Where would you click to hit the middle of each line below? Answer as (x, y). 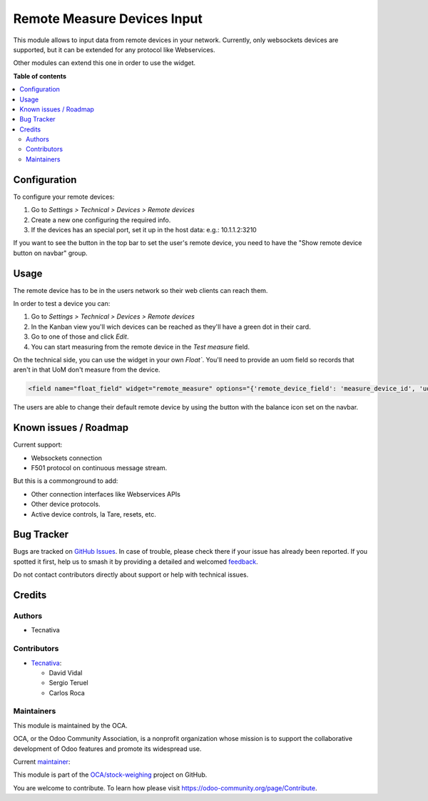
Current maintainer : (42, 762)
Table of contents (40, 76)
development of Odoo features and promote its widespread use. (107, 748)
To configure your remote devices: (64, 196)
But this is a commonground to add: (66, 481)
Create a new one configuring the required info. (101, 220)
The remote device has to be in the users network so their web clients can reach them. (141, 290)
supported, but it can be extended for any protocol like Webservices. (114, 49)
